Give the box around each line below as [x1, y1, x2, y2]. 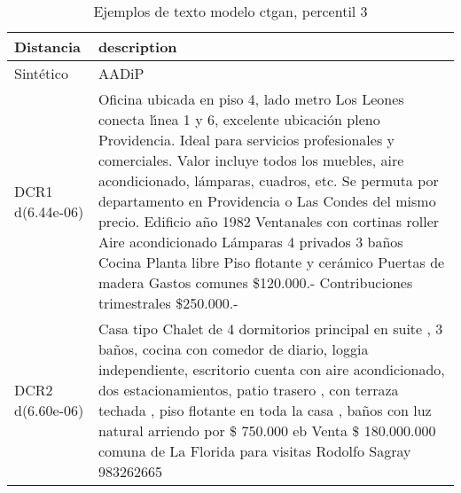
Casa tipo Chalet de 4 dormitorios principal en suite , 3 [98, 318, 443, 339]
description [98, 36, 177, 57]
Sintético [14, 63, 68, 83]
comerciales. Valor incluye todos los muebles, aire [98, 150, 404, 170]
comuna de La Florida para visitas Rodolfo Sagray [98, 441, 411, 461]
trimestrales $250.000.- [98, 293, 238, 313]
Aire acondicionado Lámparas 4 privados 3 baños [98, 231, 403, 252]
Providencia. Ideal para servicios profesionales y [98, 129, 395, 150]
